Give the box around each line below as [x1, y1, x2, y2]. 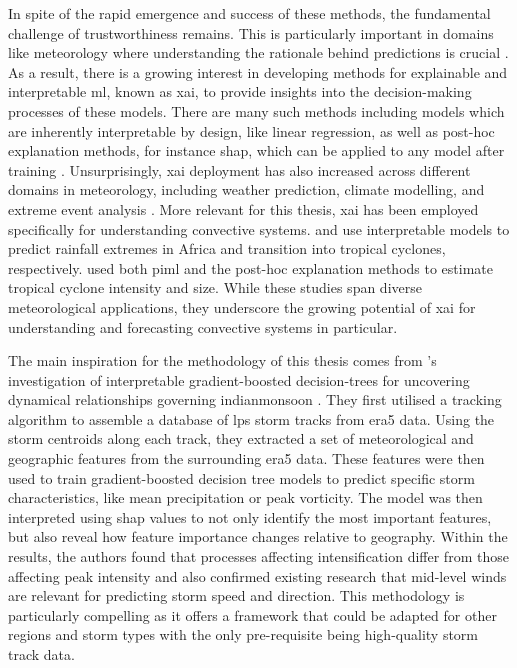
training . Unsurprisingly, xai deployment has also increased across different [8, 159, 471, 180]
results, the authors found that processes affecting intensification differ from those [8, 546, 509, 567]
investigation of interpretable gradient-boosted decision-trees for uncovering [8, 369, 470, 390]
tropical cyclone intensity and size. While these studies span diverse [8, 277, 422, 298]
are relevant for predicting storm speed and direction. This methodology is [8, 585, 465, 606]
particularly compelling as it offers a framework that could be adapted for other [8, 604, 497, 625]
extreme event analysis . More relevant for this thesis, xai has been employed [8, 198, 479, 219]
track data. [8, 644, 75, 664]
